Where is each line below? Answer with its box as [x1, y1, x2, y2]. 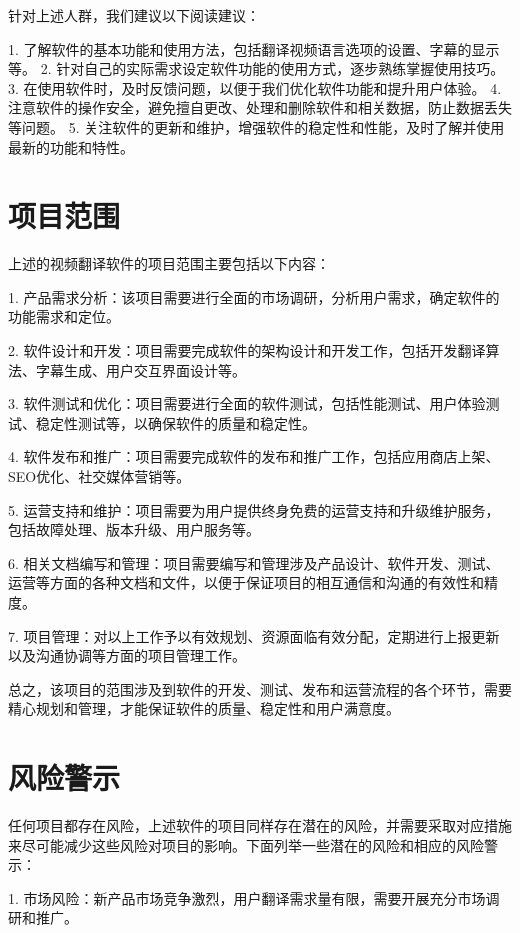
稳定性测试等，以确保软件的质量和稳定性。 [35, 412, 316, 433]
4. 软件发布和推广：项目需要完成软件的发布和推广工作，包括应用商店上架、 [8, 446, 500, 467]
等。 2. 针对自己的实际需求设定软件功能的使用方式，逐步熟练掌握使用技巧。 [8, 58, 505, 79]
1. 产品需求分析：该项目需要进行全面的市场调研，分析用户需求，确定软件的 [8, 286, 500, 307]
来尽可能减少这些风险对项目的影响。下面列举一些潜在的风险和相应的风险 [8, 834, 484, 855]
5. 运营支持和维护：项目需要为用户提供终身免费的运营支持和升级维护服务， [8, 499, 500, 520]
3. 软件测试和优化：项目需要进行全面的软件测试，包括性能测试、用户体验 [8, 393, 486, 414]
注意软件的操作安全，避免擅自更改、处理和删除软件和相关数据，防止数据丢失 [8, 97, 512, 118]
